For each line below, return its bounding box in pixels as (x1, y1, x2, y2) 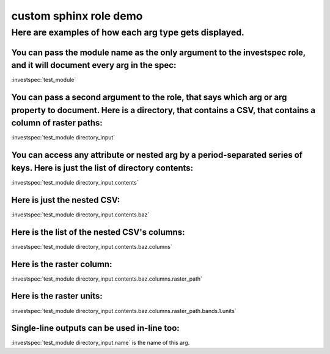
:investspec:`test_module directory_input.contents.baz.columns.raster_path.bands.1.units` (11, 307, 237, 314)
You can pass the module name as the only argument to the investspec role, (11, 47, 306, 57)
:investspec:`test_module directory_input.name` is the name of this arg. (11, 339, 190, 347)
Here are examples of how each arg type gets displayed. (11, 27, 244, 38)
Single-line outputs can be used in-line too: (11, 323, 180, 333)
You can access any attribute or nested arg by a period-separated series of (11, 150, 302, 160)
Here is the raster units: (11, 291, 103, 301)
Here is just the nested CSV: (11, 194, 120, 205)
